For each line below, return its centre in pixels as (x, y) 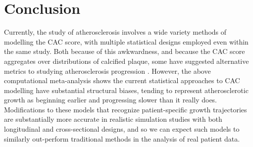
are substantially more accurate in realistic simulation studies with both (113, 119)
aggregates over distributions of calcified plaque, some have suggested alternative (126, 61)
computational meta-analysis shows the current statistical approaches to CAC (122, 80)
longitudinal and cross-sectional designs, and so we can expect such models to (122, 129)
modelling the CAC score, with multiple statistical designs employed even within (126, 41)
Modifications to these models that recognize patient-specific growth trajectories (126, 109)
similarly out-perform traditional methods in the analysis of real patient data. (122, 138)
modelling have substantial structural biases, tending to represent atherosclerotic (126, 90)
